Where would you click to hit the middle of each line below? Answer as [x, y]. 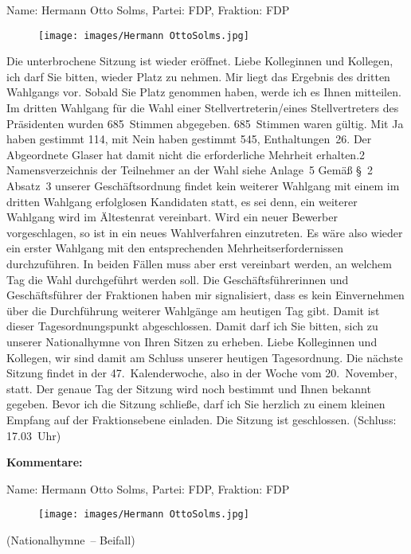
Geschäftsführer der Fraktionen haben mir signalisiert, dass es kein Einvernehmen [205, 295]
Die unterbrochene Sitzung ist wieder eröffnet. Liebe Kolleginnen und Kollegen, [200, 61]
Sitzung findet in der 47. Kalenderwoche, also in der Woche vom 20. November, [202, 373]
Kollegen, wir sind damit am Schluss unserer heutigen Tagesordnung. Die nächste [205, 357]
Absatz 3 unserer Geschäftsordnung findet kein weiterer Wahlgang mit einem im [203, 185]
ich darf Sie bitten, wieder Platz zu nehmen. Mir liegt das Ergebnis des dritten [198, 76]
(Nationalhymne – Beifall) [71, 539]
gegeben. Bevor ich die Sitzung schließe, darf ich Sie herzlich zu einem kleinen [196, 404]
